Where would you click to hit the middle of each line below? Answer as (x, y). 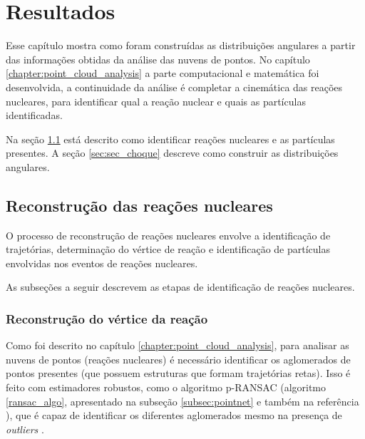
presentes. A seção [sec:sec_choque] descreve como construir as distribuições (172, 153)
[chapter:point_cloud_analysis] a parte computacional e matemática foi (163, 73)
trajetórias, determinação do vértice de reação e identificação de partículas (168, 249)
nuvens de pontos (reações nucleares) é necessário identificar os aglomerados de (178, 359)
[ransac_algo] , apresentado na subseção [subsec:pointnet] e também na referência (182, 401)
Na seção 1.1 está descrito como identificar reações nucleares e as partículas (170, 139)
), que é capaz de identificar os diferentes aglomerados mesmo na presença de (174, 415)
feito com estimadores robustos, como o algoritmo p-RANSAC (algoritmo (166, 387)
